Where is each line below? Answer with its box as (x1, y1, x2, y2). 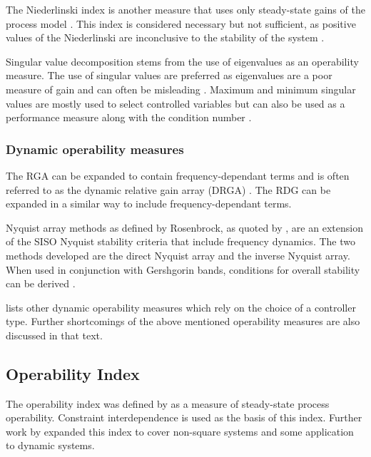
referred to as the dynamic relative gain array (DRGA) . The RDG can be (6, 182, 331, 197)
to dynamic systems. (6, 438, 95, 453)
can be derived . (6, 276, 76, 291)
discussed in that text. (6, 327, 103, 342)
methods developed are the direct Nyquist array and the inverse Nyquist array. (6, 247, 350, 262)
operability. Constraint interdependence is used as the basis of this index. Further (6, 410, 362, 425)
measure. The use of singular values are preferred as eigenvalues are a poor (6, 68, 332, 83)
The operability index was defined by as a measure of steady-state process (6, 396, 330, 411)
